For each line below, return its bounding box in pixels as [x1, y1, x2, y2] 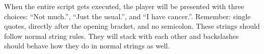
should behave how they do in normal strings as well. [4, 40, 170, 51]
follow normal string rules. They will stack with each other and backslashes [4, 30, 239, 41]
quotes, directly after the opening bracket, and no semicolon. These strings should [4, 21, 260, 31]
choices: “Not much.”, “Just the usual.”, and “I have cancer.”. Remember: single [4, 11, 251, 21]
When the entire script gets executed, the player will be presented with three [4, 1, 244, 12]
